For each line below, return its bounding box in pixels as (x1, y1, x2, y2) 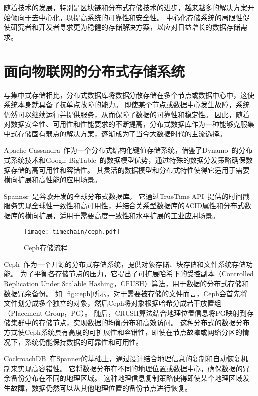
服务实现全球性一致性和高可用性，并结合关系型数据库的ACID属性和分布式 (4, 200, 244, 211)
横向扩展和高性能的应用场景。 (4, 174, 101, 185)
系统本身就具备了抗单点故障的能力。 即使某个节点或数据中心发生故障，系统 (4, 99, 250, 110)
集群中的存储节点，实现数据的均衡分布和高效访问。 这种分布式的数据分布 (10, 317, 250, 328)
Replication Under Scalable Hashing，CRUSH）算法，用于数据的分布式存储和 (4, 278, 249, 289)
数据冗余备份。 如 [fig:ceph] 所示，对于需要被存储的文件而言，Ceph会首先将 (4, 288, 248, 298)
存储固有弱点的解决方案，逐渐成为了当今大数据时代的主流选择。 (17, 128, 226, 138)
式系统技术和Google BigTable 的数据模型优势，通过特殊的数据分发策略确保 (4, 155, 246, 165)
